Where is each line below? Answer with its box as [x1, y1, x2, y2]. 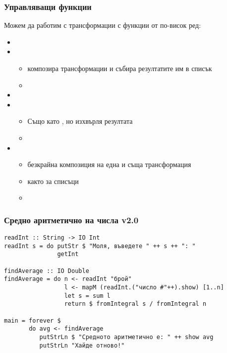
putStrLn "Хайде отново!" [39, 342, 125, 349]
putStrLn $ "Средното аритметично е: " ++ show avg [39, 334, 214, 341]
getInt [57, 251, 79, 258]
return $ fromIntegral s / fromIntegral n [64, 300, 207, 308]
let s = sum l [64, 292, 111, 299]
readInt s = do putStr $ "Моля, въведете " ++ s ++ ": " [4, 242, 196, 250]
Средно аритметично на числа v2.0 [4, 213, 139, 226]
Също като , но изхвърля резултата [27, 116, 133, 126]
